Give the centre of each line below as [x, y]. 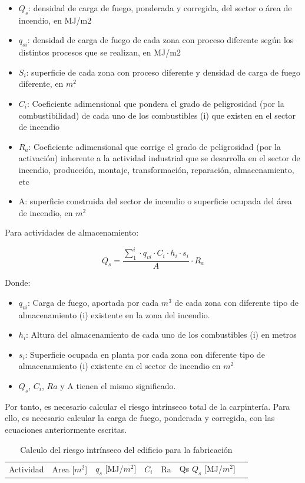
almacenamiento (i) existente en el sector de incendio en [120, 366]
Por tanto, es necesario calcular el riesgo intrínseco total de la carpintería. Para [147, 406]
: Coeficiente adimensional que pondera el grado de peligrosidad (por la [155, 103]
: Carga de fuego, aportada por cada [93, 302]
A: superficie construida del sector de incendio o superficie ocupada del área [155, 201]
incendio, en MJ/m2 [55, 20]
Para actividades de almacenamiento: [72, 232]
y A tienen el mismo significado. [118, 386]
